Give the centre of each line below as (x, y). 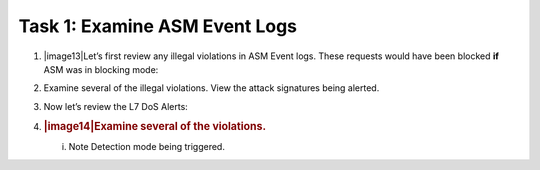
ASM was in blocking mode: (101, 69)
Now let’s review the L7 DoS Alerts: (116, 106)
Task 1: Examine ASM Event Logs (158, 26)
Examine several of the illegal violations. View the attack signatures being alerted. (211, 88)
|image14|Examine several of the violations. (155, 127)
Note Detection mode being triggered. (146, 147)
